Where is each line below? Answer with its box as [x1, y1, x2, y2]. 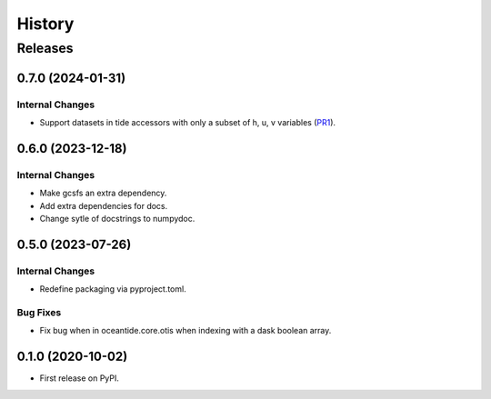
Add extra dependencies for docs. [39, 200, 168, 211]
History [16, 14, 75, 34]
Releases [16, 40, 74, 56]
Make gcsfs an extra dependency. [39, 187, 167, 199]
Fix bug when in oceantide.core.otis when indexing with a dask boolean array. [39, 325, 332, 336]
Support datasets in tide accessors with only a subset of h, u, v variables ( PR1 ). [39, 116, 336, 127]
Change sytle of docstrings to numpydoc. [39, 213, 195, 224]
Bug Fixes [16, 305, 62, 318]
